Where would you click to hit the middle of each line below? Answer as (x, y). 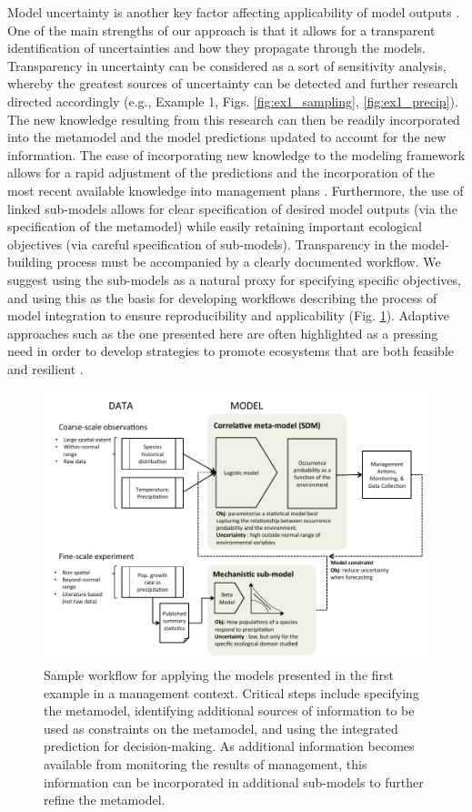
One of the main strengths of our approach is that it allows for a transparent (221, 30)
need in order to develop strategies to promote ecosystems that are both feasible (231, 351)
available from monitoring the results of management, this (206, 764)
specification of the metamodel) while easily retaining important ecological (215, 226)
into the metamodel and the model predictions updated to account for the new (227, 137)
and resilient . (45, 368)
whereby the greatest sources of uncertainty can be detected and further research (233, 83)
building (30, 262)
